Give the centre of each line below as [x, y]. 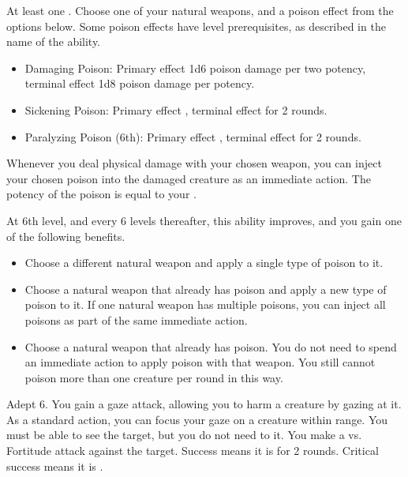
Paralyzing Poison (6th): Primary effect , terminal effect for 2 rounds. [193, 136]
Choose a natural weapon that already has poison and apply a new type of [206, 289]
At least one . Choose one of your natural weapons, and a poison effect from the [200, 10]
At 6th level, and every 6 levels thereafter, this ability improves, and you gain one [204, 220]
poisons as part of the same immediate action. [136, 319]
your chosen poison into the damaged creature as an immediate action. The [189, 178]
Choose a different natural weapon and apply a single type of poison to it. [204, 263]
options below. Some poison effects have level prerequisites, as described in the [196, 26]
